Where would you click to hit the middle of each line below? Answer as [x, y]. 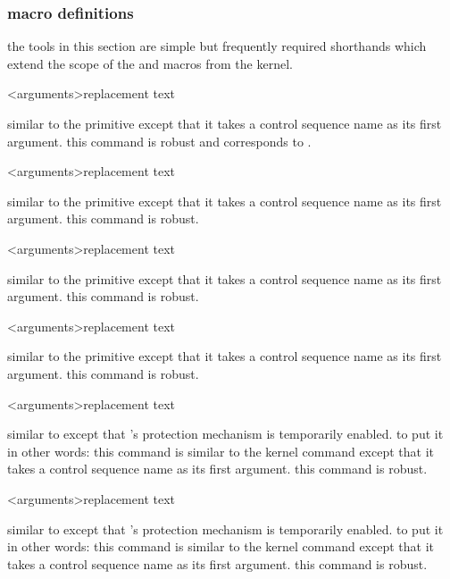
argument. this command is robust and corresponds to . [159, 141]
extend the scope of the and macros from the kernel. [150, 63]
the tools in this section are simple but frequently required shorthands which [217, 46]
